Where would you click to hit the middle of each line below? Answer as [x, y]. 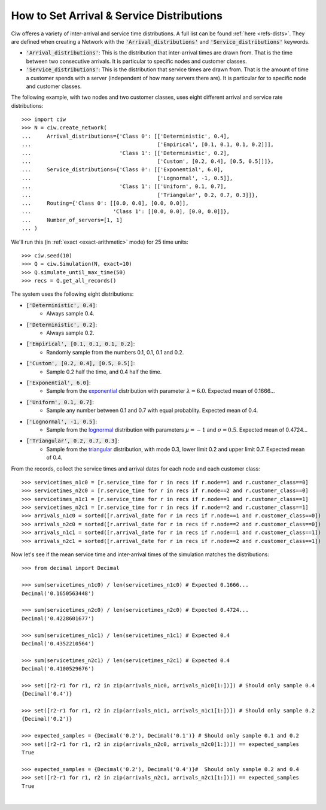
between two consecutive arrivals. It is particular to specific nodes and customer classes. [137, 61]
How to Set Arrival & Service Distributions [117, 16]
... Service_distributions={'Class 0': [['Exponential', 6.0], [123, 170]
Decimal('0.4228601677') [58, 618]
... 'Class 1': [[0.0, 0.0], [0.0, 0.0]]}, [126, 212]
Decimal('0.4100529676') [58, 669]
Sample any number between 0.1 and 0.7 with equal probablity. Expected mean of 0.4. [152, 411]
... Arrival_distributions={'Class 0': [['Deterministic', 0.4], [126, 136]
